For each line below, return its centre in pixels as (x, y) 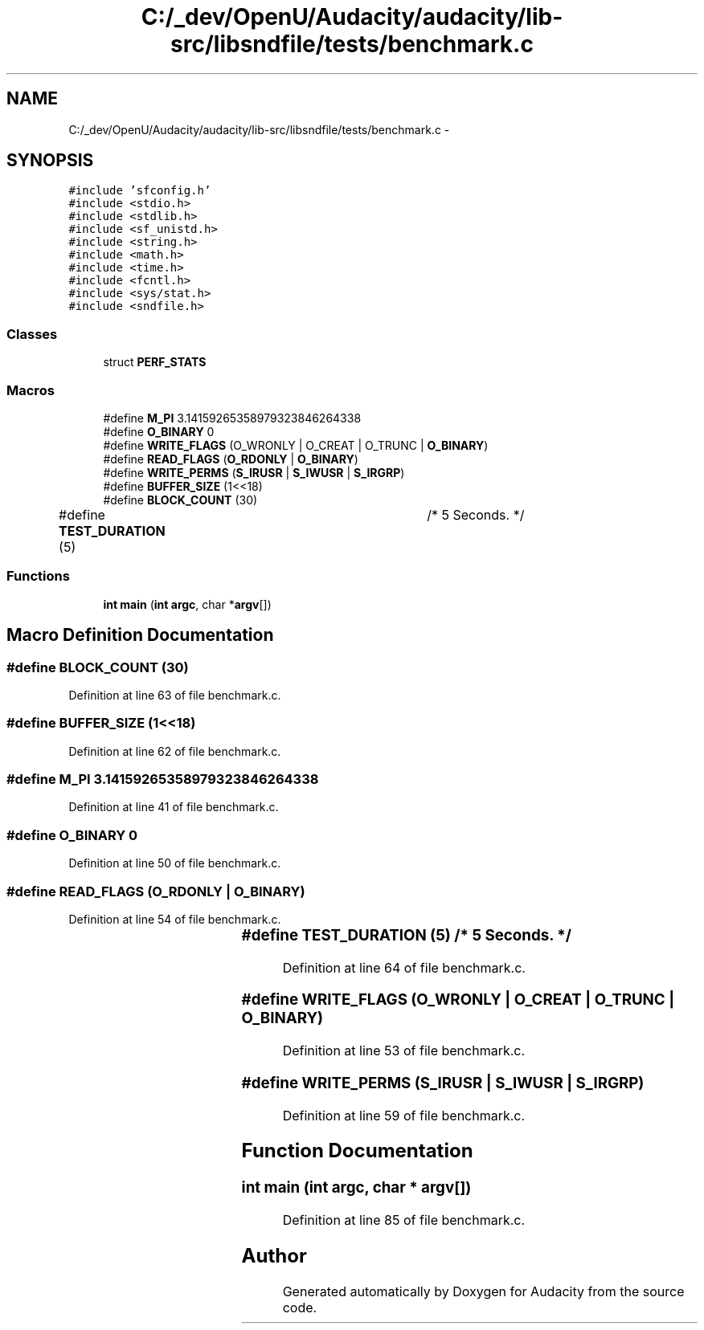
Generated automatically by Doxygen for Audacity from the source (483, 1291)
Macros (31, 390)
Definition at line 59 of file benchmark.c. (404, 1115)
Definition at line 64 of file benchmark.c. (404, 967)
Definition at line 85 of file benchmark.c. (404, 1220)
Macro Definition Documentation (140, 635)
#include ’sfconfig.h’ (140, 191)
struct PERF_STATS (155, 362)
